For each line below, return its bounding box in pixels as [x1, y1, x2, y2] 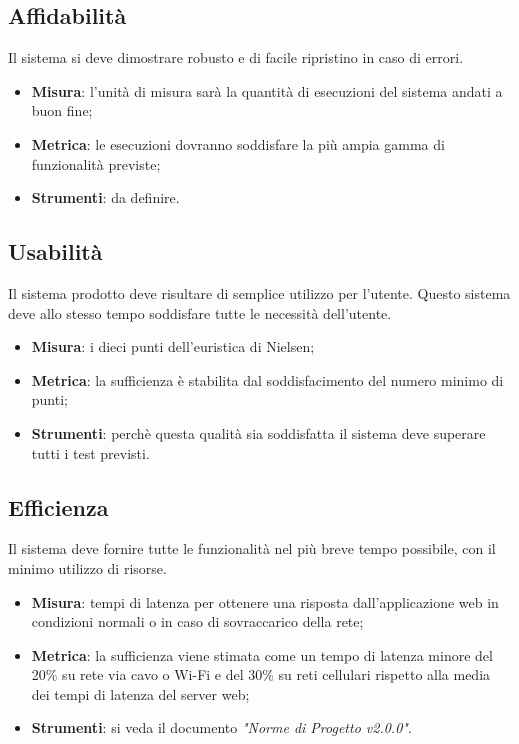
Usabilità [8, 236, 103, 267]
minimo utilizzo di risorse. [8, 557, 167, 578]
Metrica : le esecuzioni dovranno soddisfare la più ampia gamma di [31, 133, 445, 154]
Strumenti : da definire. [31, 187, 180, 208]
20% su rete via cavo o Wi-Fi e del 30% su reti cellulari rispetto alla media [31, 664, 491, 685]
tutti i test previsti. [31, 442, 150, 463]
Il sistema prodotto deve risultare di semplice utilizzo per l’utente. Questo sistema [8, 282, 511, 303]
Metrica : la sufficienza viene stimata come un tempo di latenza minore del [31, 644, 493, 665]
